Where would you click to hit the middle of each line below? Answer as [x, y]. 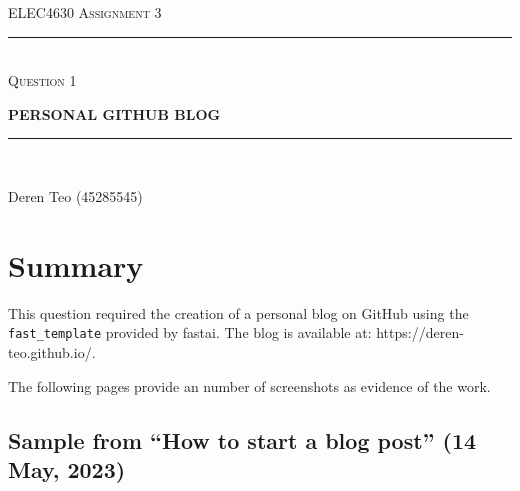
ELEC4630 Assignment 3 [85, 12]
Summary [76, 264]
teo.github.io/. [52, 351]
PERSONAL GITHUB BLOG [114, 113]
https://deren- [420, 332]
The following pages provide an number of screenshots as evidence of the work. [249, 385]
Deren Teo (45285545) [75, 195]
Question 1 [42, 80]
